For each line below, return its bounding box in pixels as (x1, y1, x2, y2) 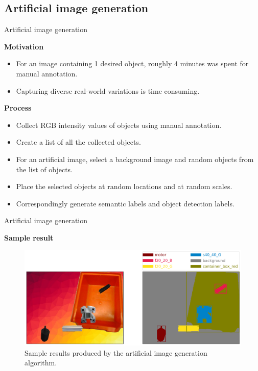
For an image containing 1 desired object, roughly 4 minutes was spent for (16, 58, 249, 69)
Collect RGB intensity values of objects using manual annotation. (16, 119, 222, 130)
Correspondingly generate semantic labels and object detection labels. (16, 198, 234, 208)
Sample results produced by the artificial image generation (25, 347, 207, 358)
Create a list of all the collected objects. (16, 137, 141, 147)
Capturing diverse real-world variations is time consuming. (16, 85, 200, 96)
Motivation (4, 41, 44, 51)
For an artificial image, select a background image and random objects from (16, 153, 254, 164)
